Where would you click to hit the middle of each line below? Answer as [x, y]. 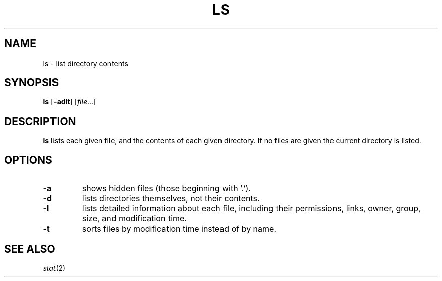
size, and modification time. [134, 219]
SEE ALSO [30, 249]
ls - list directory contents [86, 63]
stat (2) [54, 268]
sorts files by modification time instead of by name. [179, 229]
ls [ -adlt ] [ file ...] [70, 102]
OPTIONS [28, 160]
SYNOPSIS [32, 83]
